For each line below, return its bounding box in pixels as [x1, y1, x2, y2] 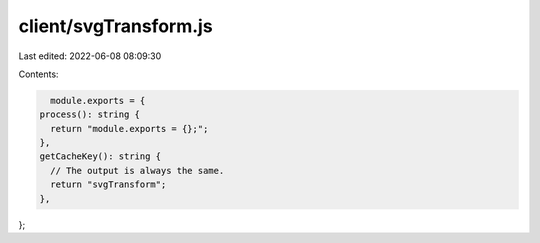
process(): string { [39, 109, 140, 120]
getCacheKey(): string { [39, 151, 162, 162]
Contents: [18, 68, 59, 80]
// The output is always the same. [50, 165, 225, 176]
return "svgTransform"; [50, 179, 167, 190]
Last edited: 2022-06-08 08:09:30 [18, 50, 162, 62]
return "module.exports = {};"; [50, 123, 209, 134]
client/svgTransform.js [18, 15, 214, 37]
